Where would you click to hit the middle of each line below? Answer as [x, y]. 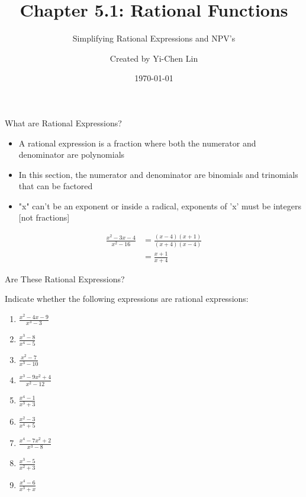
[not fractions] [44, 217]
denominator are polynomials [72, 154]
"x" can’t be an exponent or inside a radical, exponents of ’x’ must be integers [160, 206]
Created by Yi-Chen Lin [154, 58]
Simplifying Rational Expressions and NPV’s [154, 38]
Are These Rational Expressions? [65, 278]
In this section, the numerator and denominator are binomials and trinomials [158, 174]
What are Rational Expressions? [63, 122]
